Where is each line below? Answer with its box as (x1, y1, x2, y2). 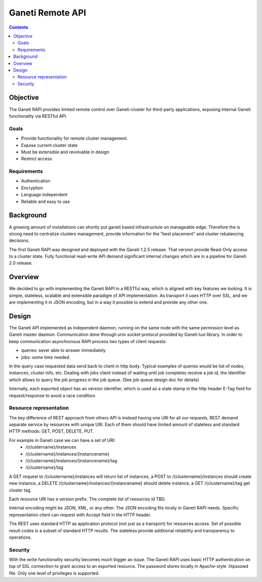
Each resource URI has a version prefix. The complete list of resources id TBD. (9, 496, 166, 502)
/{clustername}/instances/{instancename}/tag (25, 458, 117, 464)
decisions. (9, 237, 30, 243)
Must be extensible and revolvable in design (21, 149, 109, 155)
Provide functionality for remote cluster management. (21, 135, 128, 141)
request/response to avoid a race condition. (9, 392, 97, 399)
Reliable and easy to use (21, 199, 70, 204)
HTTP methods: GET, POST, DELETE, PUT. (9, 428, 94, 434)
